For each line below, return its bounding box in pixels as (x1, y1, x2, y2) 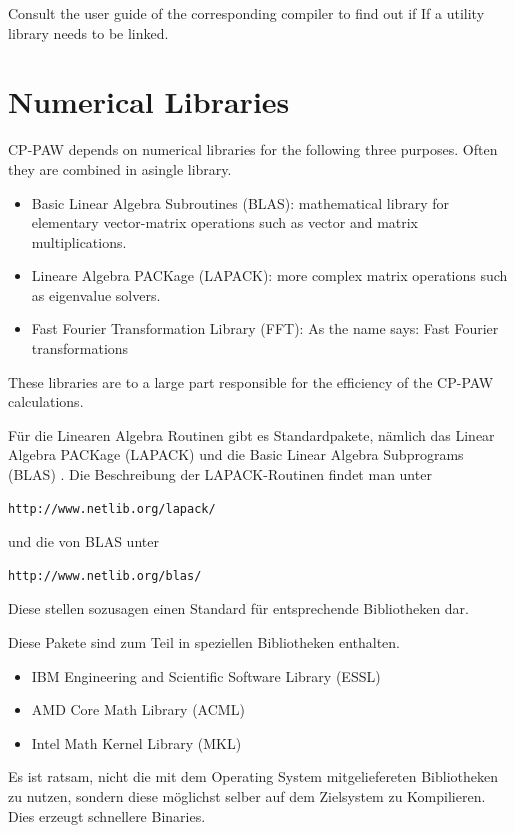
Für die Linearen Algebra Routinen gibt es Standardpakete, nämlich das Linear (8, 424, 495, 445)
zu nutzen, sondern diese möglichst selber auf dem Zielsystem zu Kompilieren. (8, 785, 486, 806)
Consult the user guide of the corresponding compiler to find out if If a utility (8, 3, 485, 23)
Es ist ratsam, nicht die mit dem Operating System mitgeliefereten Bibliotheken (8, 766, 499, 787)
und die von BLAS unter (8, 531, 159, 552)
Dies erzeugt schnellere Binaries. (8, 805, 206, 826)
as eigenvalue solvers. (31, 284, 161, 305)
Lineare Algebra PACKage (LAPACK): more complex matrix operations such (31, 265, 508, 286)
